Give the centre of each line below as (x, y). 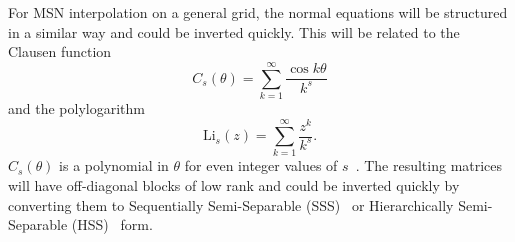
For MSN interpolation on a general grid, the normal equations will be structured (258, 12)
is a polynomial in (114, 165)
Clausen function (60, 51)
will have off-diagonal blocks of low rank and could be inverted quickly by (234, 184)
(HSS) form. (112, 224)
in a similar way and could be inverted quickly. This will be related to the (234, 31)
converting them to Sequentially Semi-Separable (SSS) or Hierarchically (231, 204)
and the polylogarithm (76, 107)
